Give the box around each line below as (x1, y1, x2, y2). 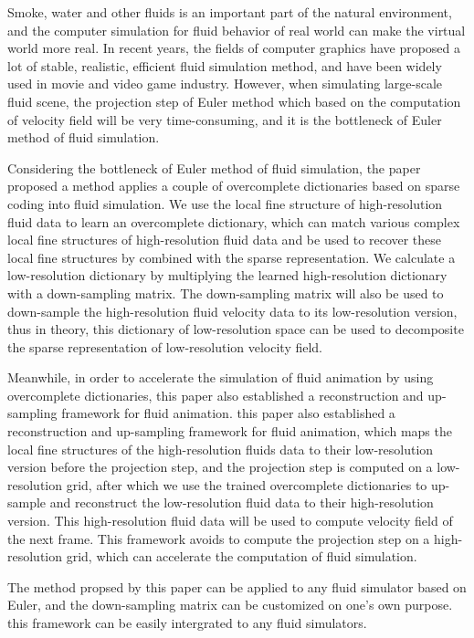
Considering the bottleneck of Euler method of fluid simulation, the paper (7, 158, 421, 177)
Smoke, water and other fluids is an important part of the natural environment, (7, 3, 452, 21)
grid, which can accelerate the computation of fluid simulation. (66, 547, 417, 566)
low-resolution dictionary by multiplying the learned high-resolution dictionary (7, 266, 448, 285)
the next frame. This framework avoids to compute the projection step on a (7, 528, 430, 548)
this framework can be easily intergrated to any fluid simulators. (7, 613, 367, 632)
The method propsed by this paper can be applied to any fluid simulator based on (7, 577, 467, 596)
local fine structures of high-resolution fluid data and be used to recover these (7, 230, 442, 249)
